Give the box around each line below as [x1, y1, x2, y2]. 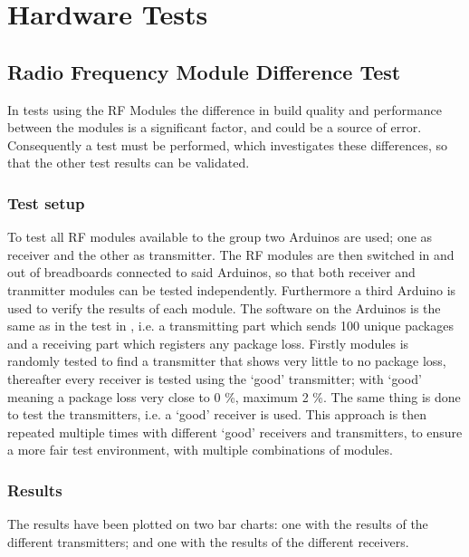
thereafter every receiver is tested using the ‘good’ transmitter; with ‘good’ [7, 369, 422, 388]
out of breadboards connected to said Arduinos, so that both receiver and [7, 263, 416, 282]
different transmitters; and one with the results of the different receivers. [7, 532, 409, 551]
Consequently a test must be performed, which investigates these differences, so [7, 135, 447, 154]
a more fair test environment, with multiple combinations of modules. [7, 440, 393, 459]
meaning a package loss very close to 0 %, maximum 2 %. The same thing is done [7, 387, 461, 406]
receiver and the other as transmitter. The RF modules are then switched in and [7, 245, 455, 264]
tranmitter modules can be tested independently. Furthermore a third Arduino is [7, 280, 456, 299]
